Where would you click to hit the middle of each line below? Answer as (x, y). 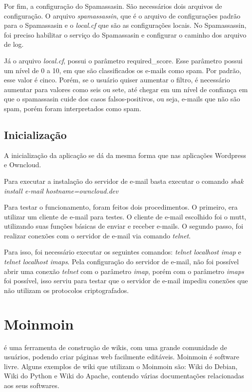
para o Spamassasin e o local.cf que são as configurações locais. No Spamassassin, (125, 25)
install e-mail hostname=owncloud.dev (61, 190)
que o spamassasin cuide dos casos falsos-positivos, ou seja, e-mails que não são (122, 99)
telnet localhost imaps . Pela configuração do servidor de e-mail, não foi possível (121, 262)
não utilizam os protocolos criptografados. (67, 290)
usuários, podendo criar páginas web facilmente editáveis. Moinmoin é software (122, 357)
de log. (14, 44)
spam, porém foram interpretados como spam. (73, 108)
